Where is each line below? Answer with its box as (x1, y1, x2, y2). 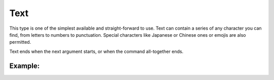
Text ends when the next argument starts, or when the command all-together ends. (9, 48, 184, 54)
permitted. (9, 39, 31, 45)
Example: (9, 61, 40, 70)
